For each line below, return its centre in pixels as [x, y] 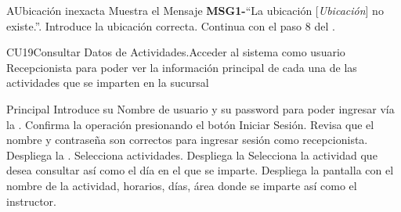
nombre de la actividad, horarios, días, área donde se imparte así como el [182, 185]
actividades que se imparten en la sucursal [108, 83]
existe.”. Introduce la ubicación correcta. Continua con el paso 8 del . [171, 25]
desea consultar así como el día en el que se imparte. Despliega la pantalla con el [200, 170]
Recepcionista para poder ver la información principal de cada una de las [182, 67]
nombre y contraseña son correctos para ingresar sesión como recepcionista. [187, 140]
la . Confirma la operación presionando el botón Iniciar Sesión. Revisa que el [190, 124]
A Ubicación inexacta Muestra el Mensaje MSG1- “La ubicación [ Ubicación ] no [195, 10]
